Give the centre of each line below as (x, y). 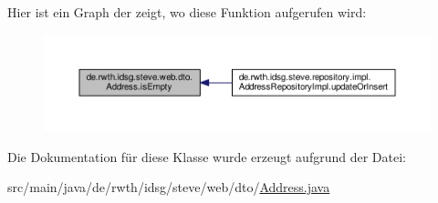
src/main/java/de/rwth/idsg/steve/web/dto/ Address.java (169, 187)
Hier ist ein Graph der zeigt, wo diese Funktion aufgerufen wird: (187, 12)
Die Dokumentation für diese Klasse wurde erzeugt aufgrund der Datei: (207, 156)
